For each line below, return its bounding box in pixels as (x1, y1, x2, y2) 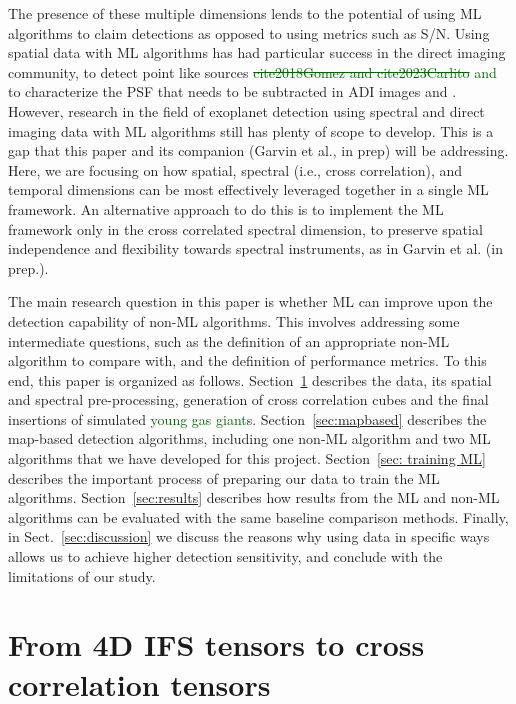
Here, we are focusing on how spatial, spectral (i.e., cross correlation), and (8, 159, 463, 180)
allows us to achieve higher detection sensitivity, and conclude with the (8, 546, 443, 567)
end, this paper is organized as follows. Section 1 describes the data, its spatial (8, 369, 492, 390)
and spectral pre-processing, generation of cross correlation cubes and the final (8, 389, 489, 410)
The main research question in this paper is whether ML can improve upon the (8, 291, 493, 312)
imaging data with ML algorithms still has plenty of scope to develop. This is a (8, 120, 494, 141)
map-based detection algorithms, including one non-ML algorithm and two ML (8, 428, 491, 449)
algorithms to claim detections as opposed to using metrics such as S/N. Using (8, 22, 490, 43)
